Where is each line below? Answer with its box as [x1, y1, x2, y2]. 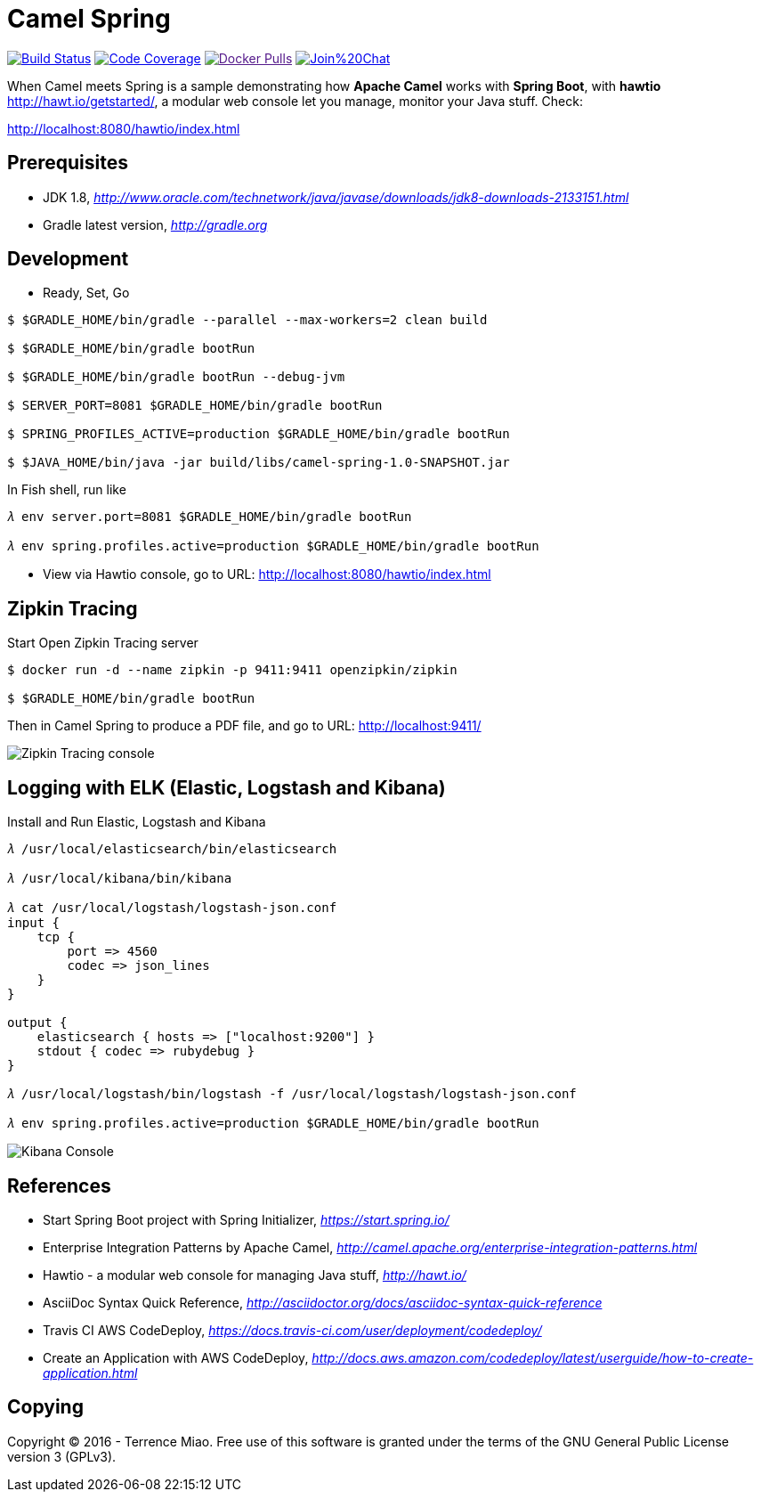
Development [7, 248, 129, 271]
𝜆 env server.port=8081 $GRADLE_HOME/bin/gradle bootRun [7, 509, 412, 525]
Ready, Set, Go [43, 285, 130, 301]
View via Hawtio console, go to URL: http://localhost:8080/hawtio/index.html [43, 566, 491, 582]
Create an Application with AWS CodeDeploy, [43, 1349, 309, 1365]
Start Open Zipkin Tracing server [7, 635, 198, 651]
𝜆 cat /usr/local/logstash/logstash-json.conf [7, 900, 337, 916]
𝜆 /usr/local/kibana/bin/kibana [7, 871, 232, 886]
